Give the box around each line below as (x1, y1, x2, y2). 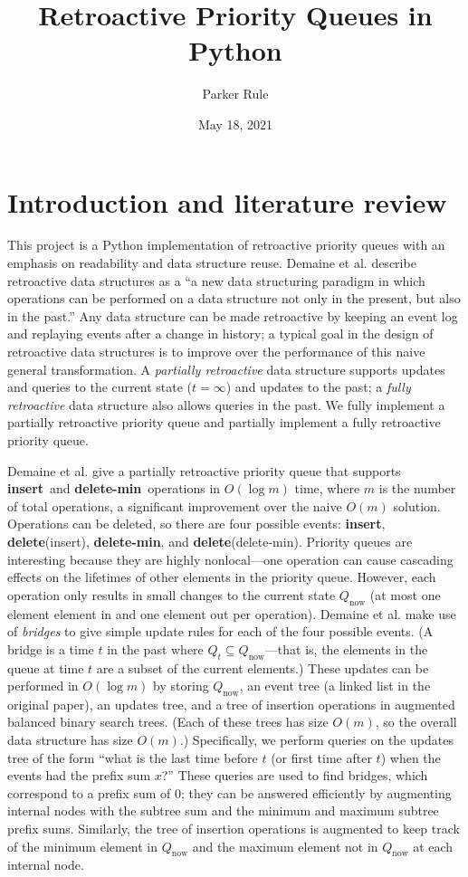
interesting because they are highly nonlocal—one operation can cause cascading (7, 549, 454, 568)
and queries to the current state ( (7, 377, 193, 396)
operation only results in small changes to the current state (7, 585, 336, 604)
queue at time (7, 658, 84, 677)
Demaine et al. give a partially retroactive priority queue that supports (7, 461, 401, 480)
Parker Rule (202, 84, 269, 103)
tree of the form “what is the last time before (7, 748, 258, 767)
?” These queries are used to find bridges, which (161, 766, 428, 785)
